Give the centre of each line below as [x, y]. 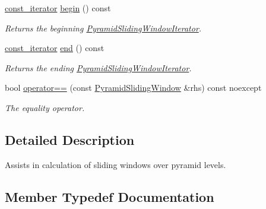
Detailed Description [70, 139]
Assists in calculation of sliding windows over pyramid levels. [115, 164]
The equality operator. [45, 107]
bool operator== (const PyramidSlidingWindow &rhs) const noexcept [133, 88]
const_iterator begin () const [58, 8]
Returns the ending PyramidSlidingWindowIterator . [98, 67]
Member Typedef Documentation [110, 196]
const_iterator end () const [55, 48]
